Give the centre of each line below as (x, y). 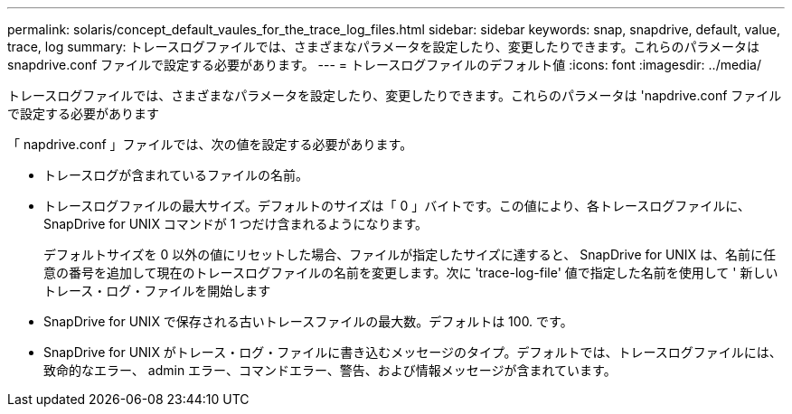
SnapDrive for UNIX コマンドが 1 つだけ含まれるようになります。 (236, 224)
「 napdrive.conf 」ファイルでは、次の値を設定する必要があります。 (210, 144)
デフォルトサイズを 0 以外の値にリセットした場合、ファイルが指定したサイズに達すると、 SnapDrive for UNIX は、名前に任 (410, 254)
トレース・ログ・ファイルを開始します (157, 291)
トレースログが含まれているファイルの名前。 (176, 175)
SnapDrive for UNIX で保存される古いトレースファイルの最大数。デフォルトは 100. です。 (308, 321)
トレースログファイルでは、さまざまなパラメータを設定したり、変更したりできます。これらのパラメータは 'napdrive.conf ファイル (395, 95)
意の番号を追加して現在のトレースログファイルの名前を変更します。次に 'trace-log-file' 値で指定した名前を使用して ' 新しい (411, 273)
